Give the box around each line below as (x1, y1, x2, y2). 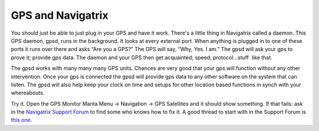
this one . (11, 116, 32, 123)
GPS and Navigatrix (11, 9, 109, 22)
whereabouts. (11, 89, 45, 96)
